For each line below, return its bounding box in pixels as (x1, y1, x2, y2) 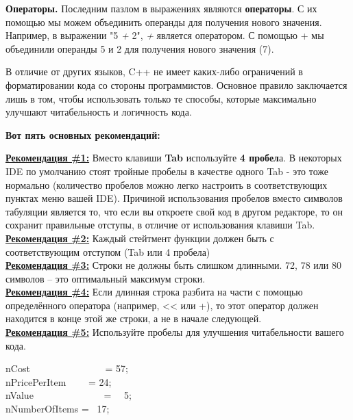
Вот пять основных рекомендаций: (5, 127, 160, 142)
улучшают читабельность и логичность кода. (5, 105, 192, 119)
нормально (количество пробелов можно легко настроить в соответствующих (5, 177, 328, 192)
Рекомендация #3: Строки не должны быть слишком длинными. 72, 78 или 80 (5, 258, 341, 272)
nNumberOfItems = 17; (5, 402, 110, 416)
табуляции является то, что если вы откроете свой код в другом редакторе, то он (5, 204, 343, 218)
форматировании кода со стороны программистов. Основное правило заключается (5, 77, 348, 92)
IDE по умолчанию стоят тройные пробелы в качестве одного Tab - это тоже (5, 163, 329, 178)
